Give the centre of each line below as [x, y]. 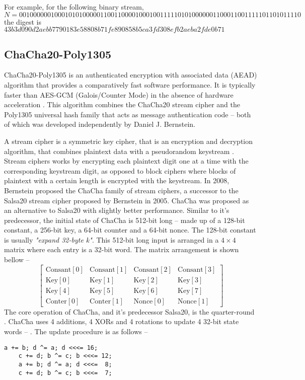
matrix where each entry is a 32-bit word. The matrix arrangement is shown [122, 249]
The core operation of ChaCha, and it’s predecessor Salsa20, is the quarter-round [129, 311]
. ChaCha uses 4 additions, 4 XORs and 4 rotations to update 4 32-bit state [122, 321]
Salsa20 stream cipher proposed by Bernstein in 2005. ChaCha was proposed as [127, 200]
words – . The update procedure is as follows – [76, 331]
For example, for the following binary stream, [74, 7]
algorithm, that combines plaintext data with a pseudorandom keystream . [119, 151]
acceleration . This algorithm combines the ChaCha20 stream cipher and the [122, 104]
